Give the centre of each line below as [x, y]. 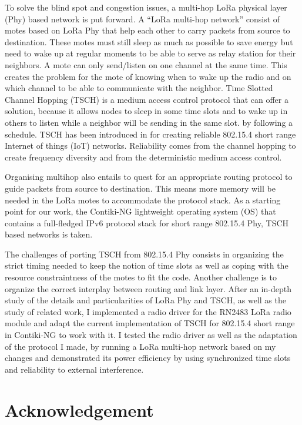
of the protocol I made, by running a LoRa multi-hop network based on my [140, 346]
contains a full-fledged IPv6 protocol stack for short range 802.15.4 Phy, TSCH [147, 222]
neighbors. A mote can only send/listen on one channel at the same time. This [146, 64]
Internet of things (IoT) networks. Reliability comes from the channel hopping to [150, 145]
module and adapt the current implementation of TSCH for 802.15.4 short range [150, 323]
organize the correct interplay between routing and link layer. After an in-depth [148, 288]
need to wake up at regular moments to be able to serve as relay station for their [150, 53]
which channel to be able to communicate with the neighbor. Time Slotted [139, 88]
